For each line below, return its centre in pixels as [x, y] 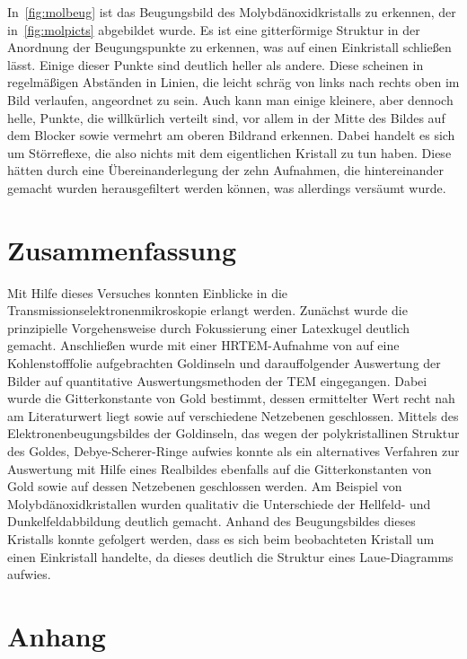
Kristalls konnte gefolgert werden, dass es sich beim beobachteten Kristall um [221, 538]
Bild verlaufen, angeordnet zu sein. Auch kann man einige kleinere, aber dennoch [230, 99]
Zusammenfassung [122, 249]
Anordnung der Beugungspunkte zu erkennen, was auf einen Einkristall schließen [229, 47]
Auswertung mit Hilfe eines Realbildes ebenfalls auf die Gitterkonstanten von [220, 468]
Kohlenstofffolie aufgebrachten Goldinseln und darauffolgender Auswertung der [224, 363]
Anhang [57, 635]
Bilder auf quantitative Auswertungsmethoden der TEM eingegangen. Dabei [217, 380]
